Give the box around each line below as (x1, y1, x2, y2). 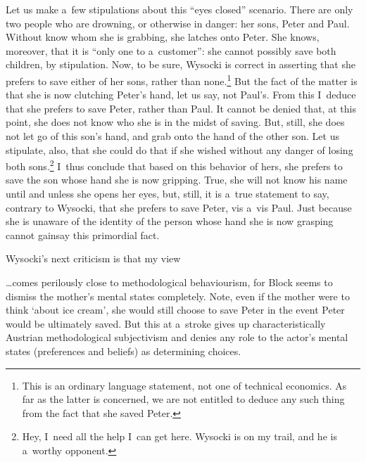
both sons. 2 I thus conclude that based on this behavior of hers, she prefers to (6, 157, 343, 173)
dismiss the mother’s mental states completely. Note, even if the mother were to (6, 288, 350, 303)
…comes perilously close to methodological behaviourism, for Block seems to (6, 275, 333, 289)
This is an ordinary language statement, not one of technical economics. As (22, 378, 347, 392)
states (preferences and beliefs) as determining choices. (6, 343, 241, 358)
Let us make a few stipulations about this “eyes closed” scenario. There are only (6, 2, 353, 16)
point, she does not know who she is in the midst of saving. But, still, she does (6, 115, 345, 129)
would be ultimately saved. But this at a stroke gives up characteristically (6, 316, 326, 331)
